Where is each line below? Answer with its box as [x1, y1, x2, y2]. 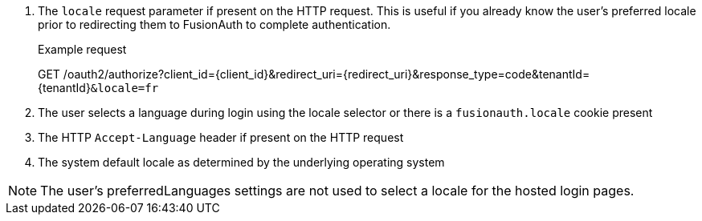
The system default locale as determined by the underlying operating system [38, 155, 445, 169]
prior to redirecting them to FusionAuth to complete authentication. [38, 18, 391, 31]
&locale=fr [90, 82, 159, 94]
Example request [38, 42, 127, 56]
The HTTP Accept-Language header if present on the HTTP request [38, 131, 404, 144]
